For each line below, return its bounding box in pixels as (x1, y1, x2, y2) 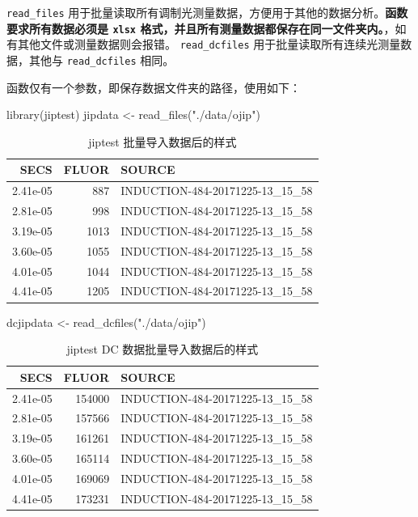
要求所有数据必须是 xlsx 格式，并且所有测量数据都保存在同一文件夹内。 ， (6, 19, 395, 36)
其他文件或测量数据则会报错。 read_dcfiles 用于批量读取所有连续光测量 (17, 36, 401, 53)
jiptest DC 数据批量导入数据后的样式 (66, 341, 259, 358)
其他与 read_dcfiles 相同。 (28, 51, 175, 68)
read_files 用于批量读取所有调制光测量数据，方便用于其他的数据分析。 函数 (6, 4, 408, 20)
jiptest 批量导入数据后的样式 (88, 133, 237, 150)
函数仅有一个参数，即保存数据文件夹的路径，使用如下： (6, 78, 301, 95)
